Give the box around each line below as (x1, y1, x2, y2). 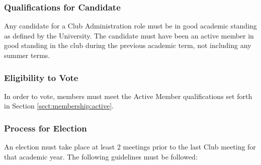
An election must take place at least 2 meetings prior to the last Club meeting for (4, 141, 256, 152)
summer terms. (4, 50, 50, 60)
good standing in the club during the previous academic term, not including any (4, 40, 251, 50)
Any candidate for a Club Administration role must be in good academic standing (4, 20, 257, 31)
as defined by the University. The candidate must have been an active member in (4, 30, 254, 40)
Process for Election (4, 121, 87, 134)
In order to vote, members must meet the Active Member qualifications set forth (4, 90, 252, 101)
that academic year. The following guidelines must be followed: (4, 151, 198, 161)
